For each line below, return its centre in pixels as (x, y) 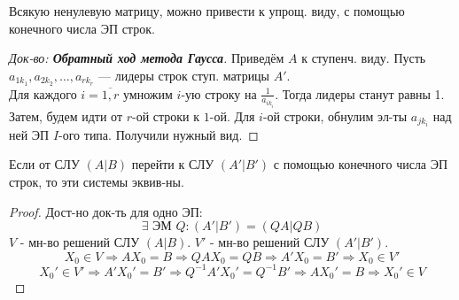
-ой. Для (232, 115)
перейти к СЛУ (173, 164)
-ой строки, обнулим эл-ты (335, 115)
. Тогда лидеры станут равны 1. (360, 93)
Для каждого (43, 93)
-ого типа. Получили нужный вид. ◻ (159, 134)
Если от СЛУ (44, 164)
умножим (148, 93)
